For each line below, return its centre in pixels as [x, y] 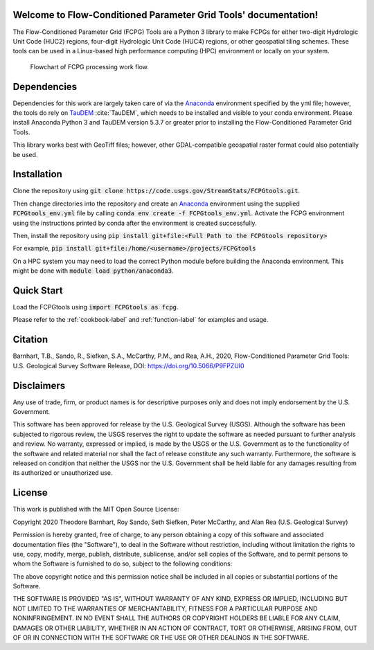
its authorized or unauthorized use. [63, 473]
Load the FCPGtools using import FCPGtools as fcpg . [96, 307]
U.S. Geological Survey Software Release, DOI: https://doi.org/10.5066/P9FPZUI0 [129, 365]
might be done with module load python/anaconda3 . [93, 271]
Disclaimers [39, 385]
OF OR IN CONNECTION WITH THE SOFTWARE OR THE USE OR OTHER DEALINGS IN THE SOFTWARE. [161, 638]
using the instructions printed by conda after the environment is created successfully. [135, 223]
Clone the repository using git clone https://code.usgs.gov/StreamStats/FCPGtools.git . [157, 191]
